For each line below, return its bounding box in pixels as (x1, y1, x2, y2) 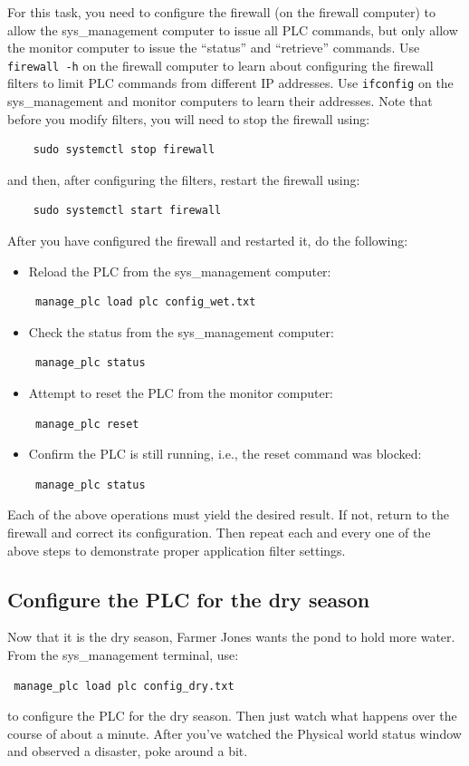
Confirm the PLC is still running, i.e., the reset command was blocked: (28, 444, 422, 463)
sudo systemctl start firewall (33, 204, 222, 218)
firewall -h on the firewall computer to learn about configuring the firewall (7, 55, 434, 74)
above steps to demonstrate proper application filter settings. (7, 540, 346, 559)
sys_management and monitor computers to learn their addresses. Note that (7, 92, 433, 111)
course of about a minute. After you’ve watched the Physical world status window (7, 723, 462, 742)
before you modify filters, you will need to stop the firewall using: (7, 109, 370, 128)
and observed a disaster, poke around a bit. (7, 742, 248, 761)
